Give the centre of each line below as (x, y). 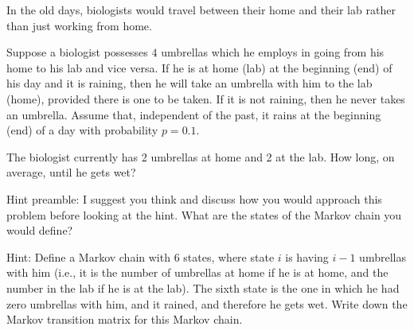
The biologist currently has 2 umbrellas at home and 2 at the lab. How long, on (201, 156)
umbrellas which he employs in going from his (273, 52)
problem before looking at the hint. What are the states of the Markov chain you (204, 214)
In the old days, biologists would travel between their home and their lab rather (201, 10)
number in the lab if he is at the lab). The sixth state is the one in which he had (203, 287)
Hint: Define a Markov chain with (88, 256)
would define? (40, 230)
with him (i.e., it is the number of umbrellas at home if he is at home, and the (197, 272)
